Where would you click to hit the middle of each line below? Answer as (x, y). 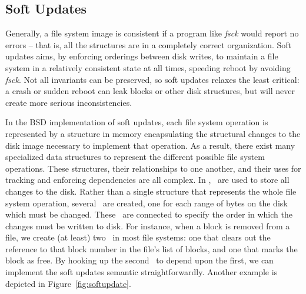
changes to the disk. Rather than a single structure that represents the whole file (151, 191)
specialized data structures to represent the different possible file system (135, 157)
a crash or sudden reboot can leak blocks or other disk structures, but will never (150, 91)
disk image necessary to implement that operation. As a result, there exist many (150, 145)
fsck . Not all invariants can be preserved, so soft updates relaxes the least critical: (152, 79)
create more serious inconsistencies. (69, 102)
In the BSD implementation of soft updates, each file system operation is (137, 122)
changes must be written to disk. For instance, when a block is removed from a (148, 225)
